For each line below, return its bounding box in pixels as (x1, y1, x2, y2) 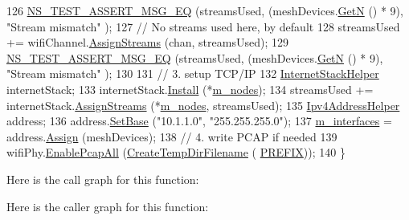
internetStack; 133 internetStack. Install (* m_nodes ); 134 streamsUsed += (6, 80, 374, 97)
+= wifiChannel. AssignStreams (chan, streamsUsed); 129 (6, 34, 288, 51)
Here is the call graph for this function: (6, 170, 199, 187)
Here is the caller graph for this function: (6, 198, 209, 214)
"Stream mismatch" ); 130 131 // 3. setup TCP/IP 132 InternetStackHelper (6, 65, 379, 82)
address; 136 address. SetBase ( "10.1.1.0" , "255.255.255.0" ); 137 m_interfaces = (6, 112, 392, 129)
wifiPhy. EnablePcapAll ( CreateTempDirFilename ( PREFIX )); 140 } (6, 144, 346, 161)
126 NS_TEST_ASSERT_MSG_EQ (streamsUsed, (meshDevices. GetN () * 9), (6, 2, 403, 18)
